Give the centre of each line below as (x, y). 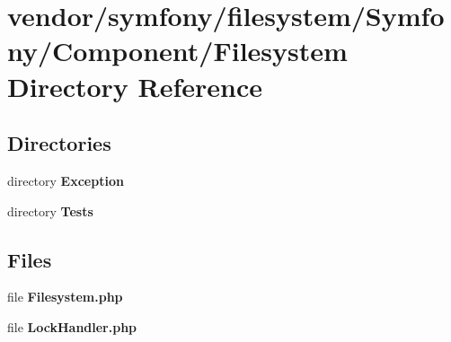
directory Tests (50, 210)
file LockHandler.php (72, 326)
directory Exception (66, 180)
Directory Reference (135, 86)
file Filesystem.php (65, 297)
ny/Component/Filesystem (177, 51)
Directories (59, 143)
